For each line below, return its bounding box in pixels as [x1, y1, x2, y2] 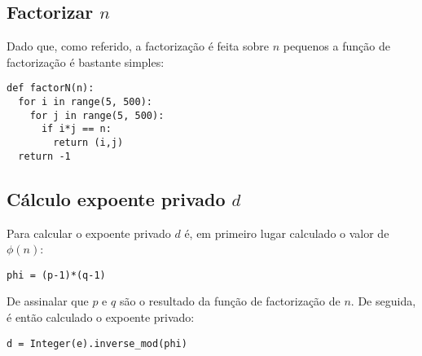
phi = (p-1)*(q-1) [7, 269, 106, 281]
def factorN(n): [7, 82, 95, 94]
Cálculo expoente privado [7, 186, 226, 211]
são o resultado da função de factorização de [119, 292, 341, 310]
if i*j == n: [41, 123, 112, 135]
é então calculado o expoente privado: [7, 308, 195, 325]
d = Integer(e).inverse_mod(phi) [7, 337, 187, 349]
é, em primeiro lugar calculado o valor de [184, 224, 389, 241]
